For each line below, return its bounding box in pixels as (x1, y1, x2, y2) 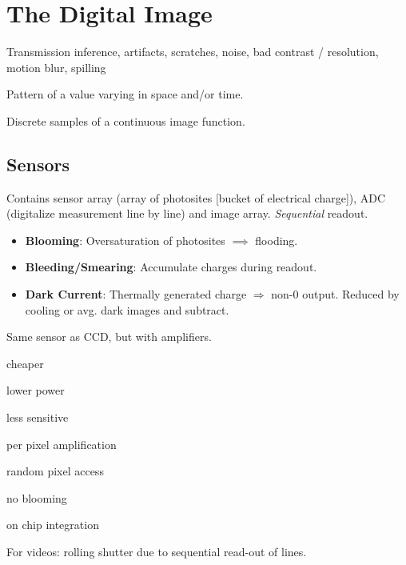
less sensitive (6, 409, 69, 426)
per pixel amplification (6, 435, 117, 452)
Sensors (6, 151, 70, 176)
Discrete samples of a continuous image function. (6, 112, 245, 129)
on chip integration (6, 516, 99, 533)
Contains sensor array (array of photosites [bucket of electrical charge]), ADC (6, 189, 386, 206)
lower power (6, 382, 65, 399)
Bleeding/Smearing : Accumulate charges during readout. (25, 258, 317, 275)
